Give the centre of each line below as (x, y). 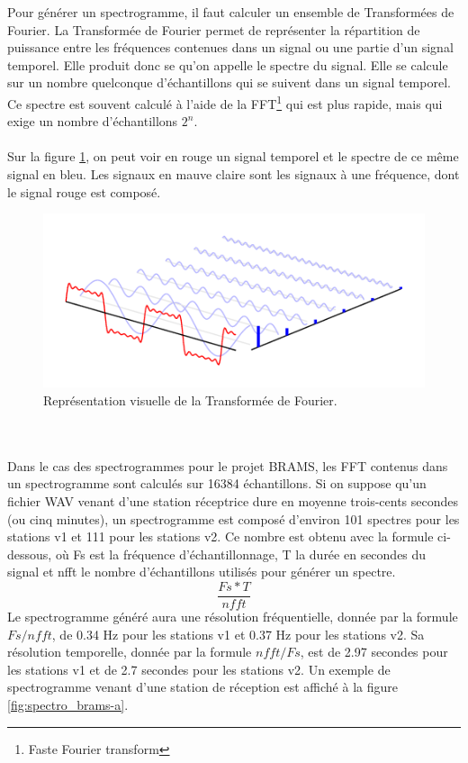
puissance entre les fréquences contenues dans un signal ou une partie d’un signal (230, 47)
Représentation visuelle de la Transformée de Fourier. (190, 400)
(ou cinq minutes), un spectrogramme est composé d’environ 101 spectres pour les (234, 518)
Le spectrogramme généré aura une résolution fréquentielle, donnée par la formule (233, 616)
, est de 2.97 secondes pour (374, 652)
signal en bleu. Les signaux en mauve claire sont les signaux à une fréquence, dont (234, 174)
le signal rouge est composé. (84, 191)
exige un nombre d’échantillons (93, 121)
